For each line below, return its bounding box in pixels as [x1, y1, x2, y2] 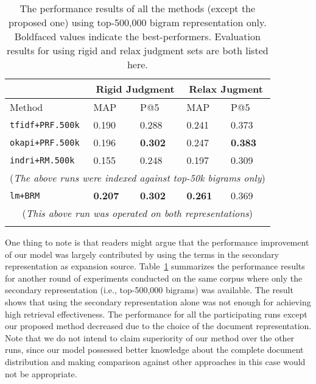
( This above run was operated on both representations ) [22, 206, 253, 220]
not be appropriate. [5, 367, 77, 380]
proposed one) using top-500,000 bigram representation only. [9, 15, 267, 29]
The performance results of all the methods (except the [19, 1, 256, 15]
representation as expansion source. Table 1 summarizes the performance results [5, 260, 305, 272]
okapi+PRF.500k [10, 137, 80, 148]
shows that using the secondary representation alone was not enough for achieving [5, 295, 311, 308]
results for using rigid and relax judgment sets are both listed [6, 43, 269, 57]
